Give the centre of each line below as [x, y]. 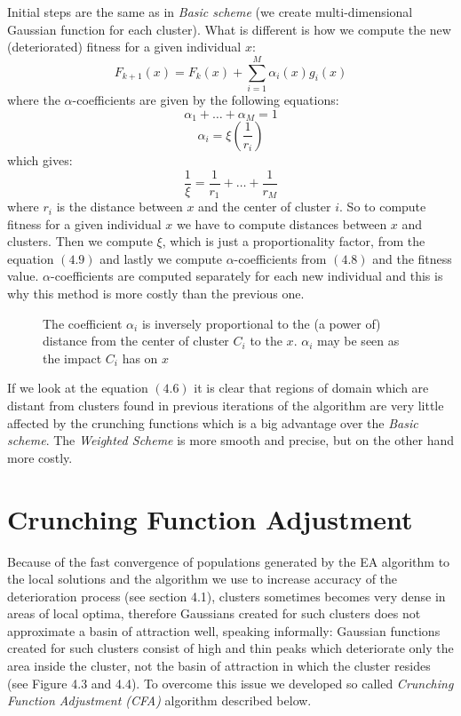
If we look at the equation [78, 388]
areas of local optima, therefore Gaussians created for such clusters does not [214, 613]
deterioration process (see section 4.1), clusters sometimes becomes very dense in [227, 596]
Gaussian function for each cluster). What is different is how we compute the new [229, 29]
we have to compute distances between [282, 223]
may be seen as [358, 341]
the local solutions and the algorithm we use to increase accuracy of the [203, 579]
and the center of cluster [265, 207]
